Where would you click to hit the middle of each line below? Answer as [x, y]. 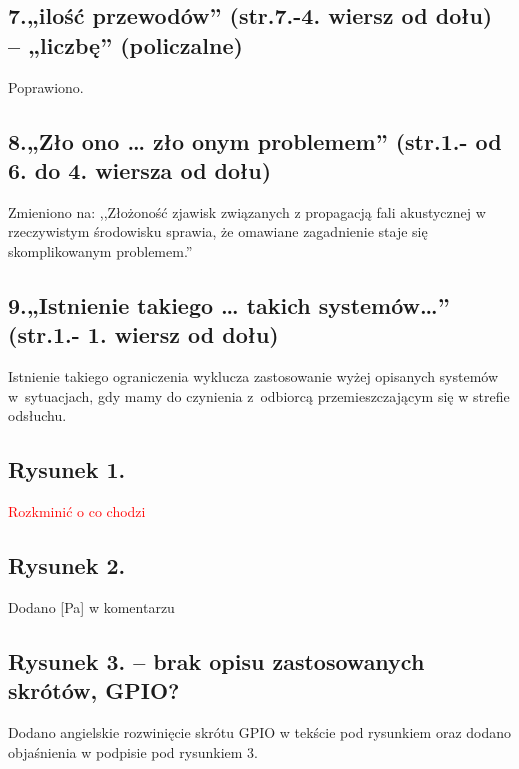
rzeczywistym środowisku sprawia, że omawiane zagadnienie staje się [218, 231]
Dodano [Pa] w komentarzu [91, 606]
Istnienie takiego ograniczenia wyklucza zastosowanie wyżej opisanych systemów [253, 376]
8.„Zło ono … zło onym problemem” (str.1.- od [255, 140]
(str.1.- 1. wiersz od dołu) [143, 334]
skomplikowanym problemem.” [100, 250]
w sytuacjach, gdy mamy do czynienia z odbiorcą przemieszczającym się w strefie [259, 395]
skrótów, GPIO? [94, 690]
